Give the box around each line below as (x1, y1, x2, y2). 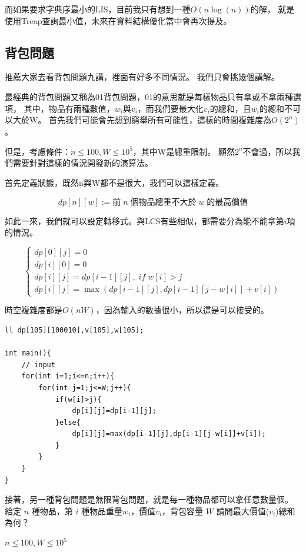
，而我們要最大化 (137, 102, 204, 114)
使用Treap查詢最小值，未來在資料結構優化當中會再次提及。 (5, 14, 232, 26)
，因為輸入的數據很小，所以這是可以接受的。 (95, 304, 269, 316)
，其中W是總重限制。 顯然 (132, 145, 235, 157)
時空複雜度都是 (5, 304, 62, 316)
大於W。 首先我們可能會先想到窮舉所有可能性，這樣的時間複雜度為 (12, 114, 272, 126)
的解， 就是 (250, 3, 295, 15)
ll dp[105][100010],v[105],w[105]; (5, 325, 144, 334)
